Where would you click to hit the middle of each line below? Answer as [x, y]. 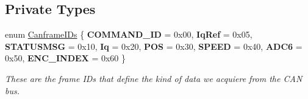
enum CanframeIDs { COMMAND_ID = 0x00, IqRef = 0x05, [129, 34]
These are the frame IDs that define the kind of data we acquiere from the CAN [154, 78]
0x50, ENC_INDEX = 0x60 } [66, 58]
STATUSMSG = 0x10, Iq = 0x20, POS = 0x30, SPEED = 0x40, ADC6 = [154, 46]
